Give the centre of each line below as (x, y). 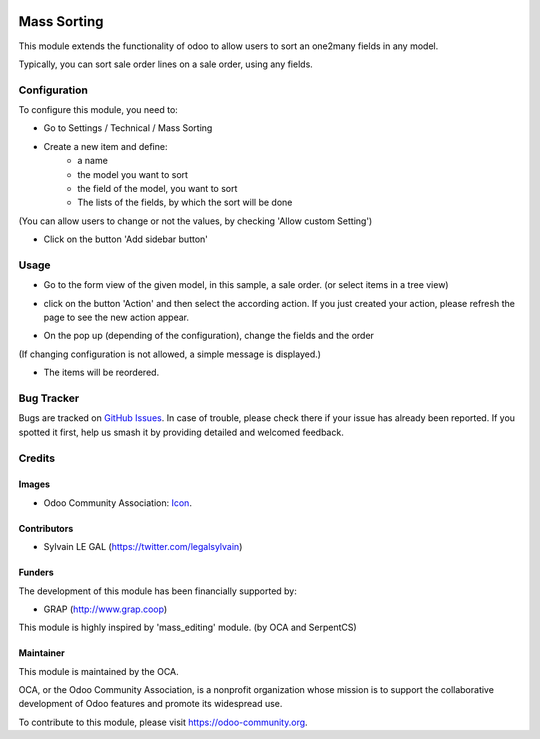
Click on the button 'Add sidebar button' (126, 239)
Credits (36, 458)
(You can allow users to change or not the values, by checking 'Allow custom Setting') (195, 221)
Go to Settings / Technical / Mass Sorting (128, 128)
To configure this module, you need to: (98, 110)
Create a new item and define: (105, 146)
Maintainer (41, 653)
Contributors (46, 528)
